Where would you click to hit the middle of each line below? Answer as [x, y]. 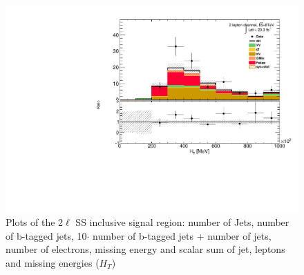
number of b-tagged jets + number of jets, [182, 235]
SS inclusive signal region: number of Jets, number [182, 222]
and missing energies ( [53, 263]
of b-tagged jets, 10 [46, 235]
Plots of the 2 [35, 222]
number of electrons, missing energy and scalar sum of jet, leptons [145, 249]
